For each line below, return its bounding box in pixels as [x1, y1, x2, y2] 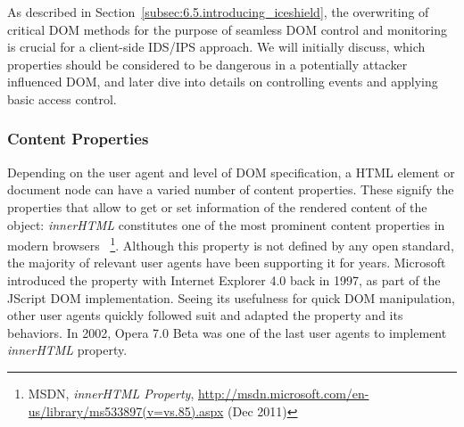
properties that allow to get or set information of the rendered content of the [7, 197, 427, 216]
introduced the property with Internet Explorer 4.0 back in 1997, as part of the [7, 271, 441, 289]
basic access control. [7, 89, 117, 108]
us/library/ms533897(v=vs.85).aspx [28, 401, 224, 420]
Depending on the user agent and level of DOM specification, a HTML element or [7, 162, 455, 181]
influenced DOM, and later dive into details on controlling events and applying [7, 72, 438, 91]
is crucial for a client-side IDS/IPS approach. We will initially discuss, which [7, 37, 426, 56]
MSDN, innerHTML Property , [28, 383, 195, 402]
